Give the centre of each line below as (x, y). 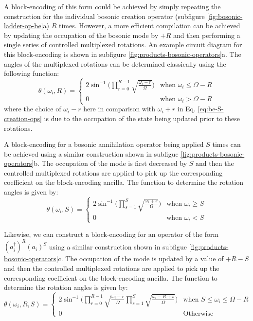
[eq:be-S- (211, 109)
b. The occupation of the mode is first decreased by (110, 163)
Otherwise (198, 313)
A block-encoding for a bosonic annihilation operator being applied (104, 144)
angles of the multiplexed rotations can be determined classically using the (115, 63)
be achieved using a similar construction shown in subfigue (91, 153)
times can (226, 144)
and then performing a (207, 35)
